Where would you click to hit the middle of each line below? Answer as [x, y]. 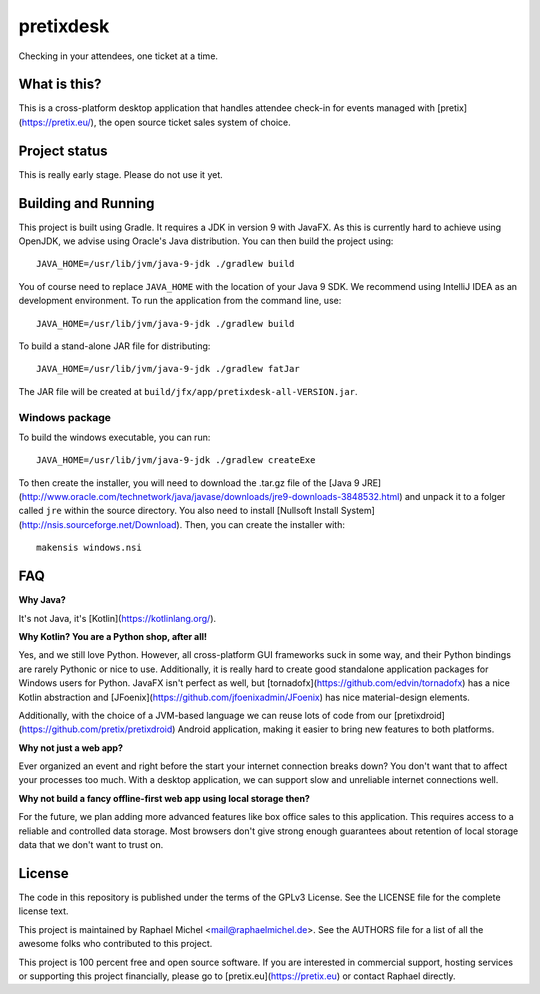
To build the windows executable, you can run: [114, 437]
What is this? [60, 84]
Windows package [65, 417]
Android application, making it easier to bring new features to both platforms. [336, 729]
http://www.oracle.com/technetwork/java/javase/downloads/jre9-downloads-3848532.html [210, 497]
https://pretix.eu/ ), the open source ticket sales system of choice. [156, 122]
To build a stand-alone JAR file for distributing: [114, 346]
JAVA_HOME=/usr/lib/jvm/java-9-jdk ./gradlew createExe [176, 460]
